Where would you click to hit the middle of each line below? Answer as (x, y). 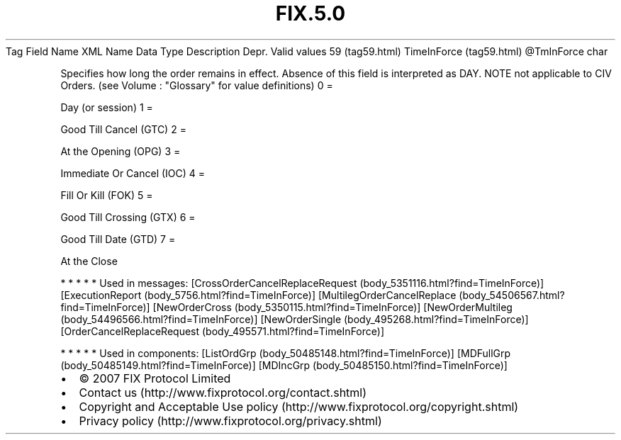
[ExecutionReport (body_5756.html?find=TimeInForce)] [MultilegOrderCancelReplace (258, 295)
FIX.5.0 (310, 13)
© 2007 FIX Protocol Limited (155, 378)
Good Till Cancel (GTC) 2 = (123, 129)
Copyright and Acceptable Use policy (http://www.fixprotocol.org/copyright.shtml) (299, 406)
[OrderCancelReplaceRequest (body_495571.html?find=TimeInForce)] (223, 331)
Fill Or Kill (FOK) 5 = (107, 195)
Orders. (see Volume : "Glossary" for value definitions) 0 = (197, 85)
